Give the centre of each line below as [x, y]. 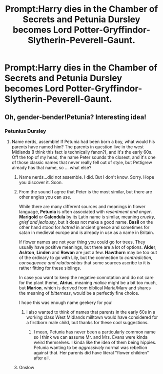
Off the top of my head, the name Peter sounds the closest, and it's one [83, 157]
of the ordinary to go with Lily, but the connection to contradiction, [86, 257]
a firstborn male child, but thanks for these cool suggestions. [87, 322]
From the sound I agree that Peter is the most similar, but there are [85, 191]
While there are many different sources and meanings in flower [82, 206]
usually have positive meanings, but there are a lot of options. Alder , [88, 247]
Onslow [27, 367]
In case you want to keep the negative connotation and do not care [86, 277]
